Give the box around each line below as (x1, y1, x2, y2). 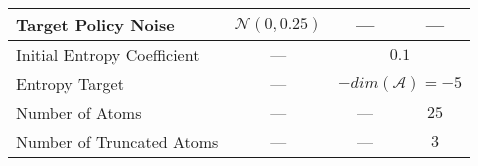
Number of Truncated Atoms (16, 130, 219, 153)
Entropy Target (16, 72, 124, 95)
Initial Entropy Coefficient (16, 43, 200, 66)
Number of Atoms (16, 101, 142, 124)
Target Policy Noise (16, 13, 175, 36)
